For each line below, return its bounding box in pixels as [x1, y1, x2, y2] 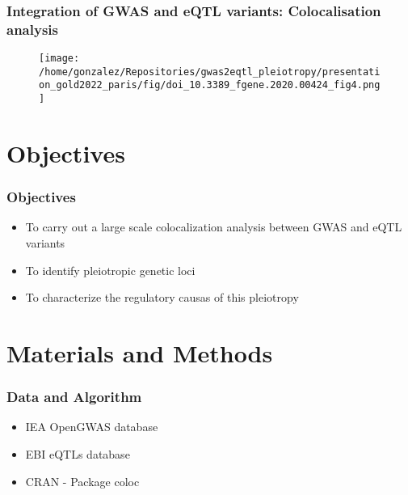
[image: [39, 53, 80, 65]
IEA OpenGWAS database [25, 418, 158, 435]
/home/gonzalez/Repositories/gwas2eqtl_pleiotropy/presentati [39, 66, 381, 78]
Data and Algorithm [6, 387, 142, 407]
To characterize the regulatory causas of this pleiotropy [25, 289, 299, 306]
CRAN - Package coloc [25, 472, 140, 489]
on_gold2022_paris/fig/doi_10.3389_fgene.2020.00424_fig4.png [39, 79, 381, 91]
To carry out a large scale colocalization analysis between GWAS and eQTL [25, 218, 402, 235]
